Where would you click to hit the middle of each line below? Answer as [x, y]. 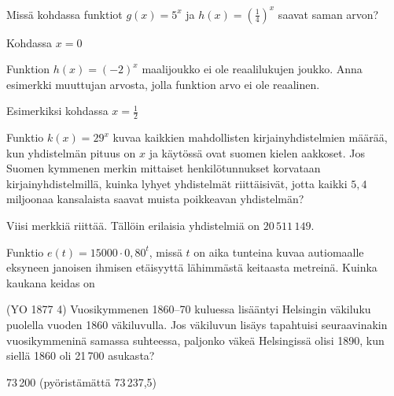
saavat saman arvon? [328, 14]
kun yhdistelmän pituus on [71, 152]
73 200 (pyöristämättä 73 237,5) [82, 381]
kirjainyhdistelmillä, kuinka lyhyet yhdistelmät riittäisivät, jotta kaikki [177, 183]
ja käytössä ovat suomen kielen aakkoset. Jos [257, 152]
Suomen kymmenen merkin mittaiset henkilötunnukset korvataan [164, 168]
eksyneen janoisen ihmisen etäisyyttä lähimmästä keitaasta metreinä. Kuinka [192, 267]
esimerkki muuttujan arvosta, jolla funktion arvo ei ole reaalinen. [163, 84]
